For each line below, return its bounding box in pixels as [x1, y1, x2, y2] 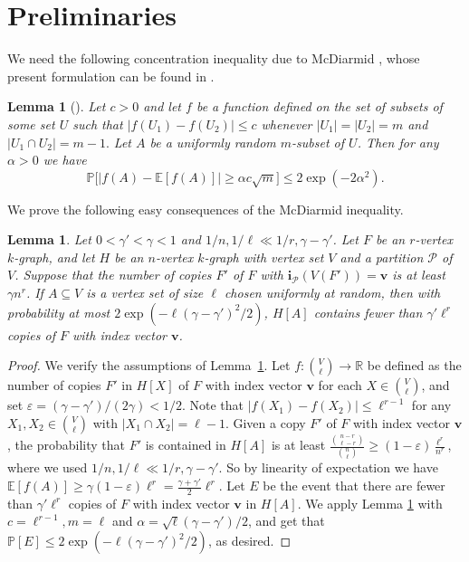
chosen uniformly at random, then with [224, 283, 441, 302]
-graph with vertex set [204, 247, 324, 266]
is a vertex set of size [86, 283, 204, 302]
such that [72, 114, 123, 133]
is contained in [145, 435, 226, 454]
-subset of [292, 132, 345, 151]
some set [7, 114, 55, 133]
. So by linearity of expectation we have [218, 458, 438, 477]
